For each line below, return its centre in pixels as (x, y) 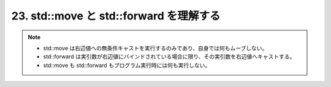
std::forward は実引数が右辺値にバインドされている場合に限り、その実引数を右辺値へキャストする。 (169, 57)
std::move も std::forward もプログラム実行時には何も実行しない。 (127, 65)
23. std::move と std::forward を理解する (116, 16)
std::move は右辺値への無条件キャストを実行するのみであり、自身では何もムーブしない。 (155, 48)
